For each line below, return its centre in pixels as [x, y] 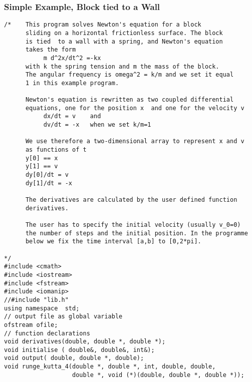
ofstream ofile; [31, 325]
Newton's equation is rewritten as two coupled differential [130, 100]
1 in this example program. [72, 83]
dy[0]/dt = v [47, 175]
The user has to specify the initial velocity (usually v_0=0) [133, 225]
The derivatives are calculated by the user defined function [131, 200]
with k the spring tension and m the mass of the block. [122, 66]
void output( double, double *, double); [74, 358]
